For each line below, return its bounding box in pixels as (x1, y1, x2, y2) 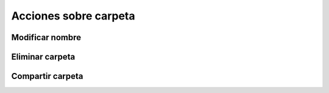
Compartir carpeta (11, 71, 83, 81)
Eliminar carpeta (11, 52, 76, 62)
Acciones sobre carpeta (11, 9, 135, 22)
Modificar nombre (11, 32, 82, 43)
